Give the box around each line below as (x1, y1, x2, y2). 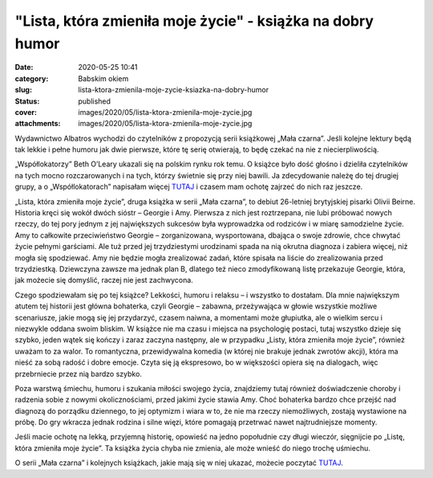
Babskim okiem (78, 73, 129, 84)
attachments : (14, 119, 61, 129)
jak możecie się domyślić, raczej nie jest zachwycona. (14, 276, 194, 285)
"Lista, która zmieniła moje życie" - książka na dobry (14, 12, 374, 30)
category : (14, 73, 49, 84)
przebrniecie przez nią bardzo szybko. (14, 369, 142, 378)
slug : (14, 85, 32, 95)
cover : (14, 107, 38, 116)
